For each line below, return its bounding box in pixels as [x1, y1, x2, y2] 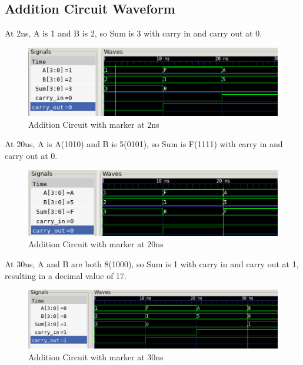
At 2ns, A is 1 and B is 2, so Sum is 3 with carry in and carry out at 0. [5, 27, 262, 39]
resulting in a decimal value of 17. [5, 269, 127, 281]
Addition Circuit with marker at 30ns [28, 350, 164, 363]
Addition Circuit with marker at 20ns [28, 238, 164, 250]
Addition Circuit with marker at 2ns [28, 118, 159, 130]
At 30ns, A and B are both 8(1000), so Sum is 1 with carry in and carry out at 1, [5, 257, 299, 270]
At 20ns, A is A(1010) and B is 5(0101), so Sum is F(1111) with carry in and [5, 138, 283, 150]
